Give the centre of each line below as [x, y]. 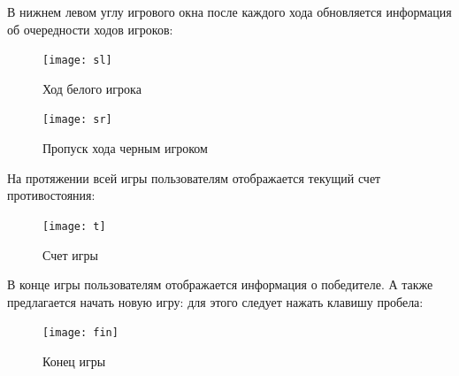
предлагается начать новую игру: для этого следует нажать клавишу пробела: [215, 301]
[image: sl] [77, 61]
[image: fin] [80, 333]
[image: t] [74, 226]
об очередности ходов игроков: [90, 29]
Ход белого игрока [92, 88]
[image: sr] [77, 120]
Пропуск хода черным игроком [125, 148]
